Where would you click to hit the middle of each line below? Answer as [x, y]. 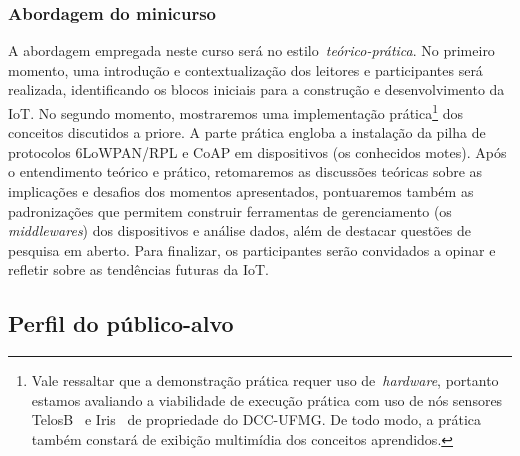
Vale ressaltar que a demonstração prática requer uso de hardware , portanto [265, 380]
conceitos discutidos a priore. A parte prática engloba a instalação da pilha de [247, 132]
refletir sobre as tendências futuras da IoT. [139, 269]
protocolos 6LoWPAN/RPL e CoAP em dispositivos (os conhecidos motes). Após [257, 151]
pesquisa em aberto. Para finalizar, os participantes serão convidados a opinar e [252, 249]
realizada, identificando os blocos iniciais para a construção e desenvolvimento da [256, 89]
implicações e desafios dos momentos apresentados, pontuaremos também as [241, 191]
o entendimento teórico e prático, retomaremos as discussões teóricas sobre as [245, 171]
